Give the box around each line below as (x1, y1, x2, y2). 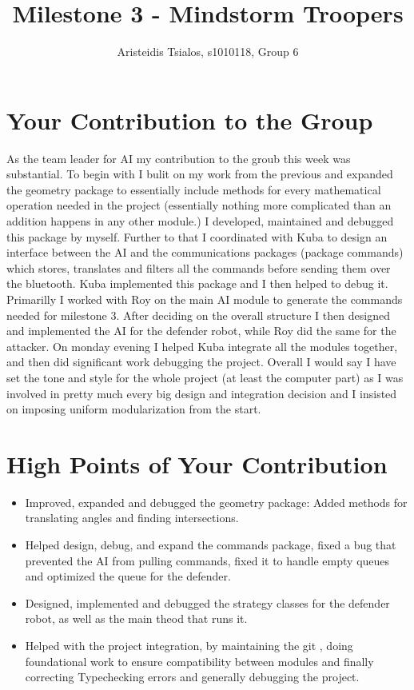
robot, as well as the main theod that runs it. (25, 610, 248, 627)
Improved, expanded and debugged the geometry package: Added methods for (25, 493, 408, 510)
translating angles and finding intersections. (25, 509, 239, 526)
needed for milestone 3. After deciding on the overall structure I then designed (6, 306, 390, 323)
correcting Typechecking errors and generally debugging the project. (25, 668, 360, 685)
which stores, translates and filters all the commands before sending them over (6, 259, 391, 276)
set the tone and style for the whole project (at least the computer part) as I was (6, 369, 404, 385)
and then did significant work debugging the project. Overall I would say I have (6, 353, 396, 370)
